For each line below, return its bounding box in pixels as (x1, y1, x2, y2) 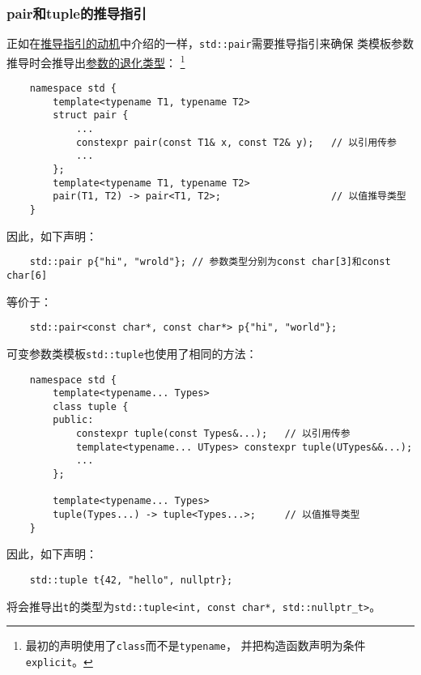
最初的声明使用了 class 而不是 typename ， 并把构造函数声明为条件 (25, 637, 366, 654)
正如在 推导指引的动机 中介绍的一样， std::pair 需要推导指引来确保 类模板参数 (6, 35, 415, 52)
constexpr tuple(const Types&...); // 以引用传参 (75, 428, 351, 440)
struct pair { (53, 109, 129, 122)
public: (53, 414, 94, 426)
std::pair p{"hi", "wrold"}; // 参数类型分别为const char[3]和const (29, 256, 391, 268)
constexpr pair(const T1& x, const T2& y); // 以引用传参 (75, 136, 397, 148)
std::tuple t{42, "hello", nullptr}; (29, 574, 233, 586)
